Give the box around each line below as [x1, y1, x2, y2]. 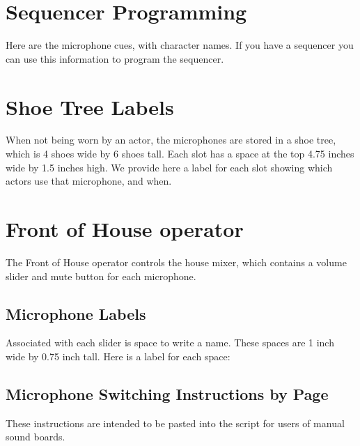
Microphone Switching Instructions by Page [6, 383, 329, 404]
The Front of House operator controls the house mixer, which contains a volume [6, 254, 347, 269]
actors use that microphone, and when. [6, 174, 172, 188]
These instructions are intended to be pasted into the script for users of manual [6, 415, 345, 430]
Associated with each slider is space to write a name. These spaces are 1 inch [6, 335, 334, 350]
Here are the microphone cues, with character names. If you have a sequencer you [6, 38, 354, 52]
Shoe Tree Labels [6, 92, 174, 121]
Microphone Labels [6, 302, 146, 324]
